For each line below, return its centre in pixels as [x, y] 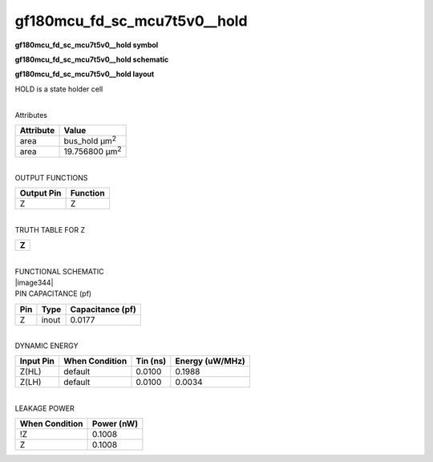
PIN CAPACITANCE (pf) [53, 294]
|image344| [34, 282]
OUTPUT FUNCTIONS [51, 177]
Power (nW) [115, 423]
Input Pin [37, 361]
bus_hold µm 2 [90, 140]
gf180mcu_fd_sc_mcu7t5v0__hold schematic [92, 59]
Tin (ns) [151, 361]
